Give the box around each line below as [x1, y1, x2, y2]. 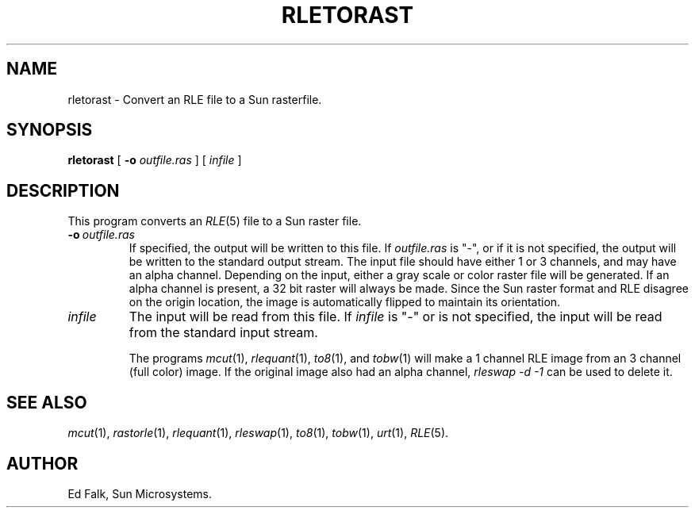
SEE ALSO [6, 392, 87, 412]
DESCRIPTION [6, 180, 120, 201]
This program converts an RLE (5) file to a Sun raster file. [67, 214, 362, 228]
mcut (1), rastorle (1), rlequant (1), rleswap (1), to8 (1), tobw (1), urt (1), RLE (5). [67, 426, 449, 440]
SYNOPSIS [6, 120, 93, 140]
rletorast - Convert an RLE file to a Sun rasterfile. [67, 92, 322, 106]
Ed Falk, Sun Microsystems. [67, 486, 213, 501]
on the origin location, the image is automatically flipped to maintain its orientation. [129, 295, 561, 309]
